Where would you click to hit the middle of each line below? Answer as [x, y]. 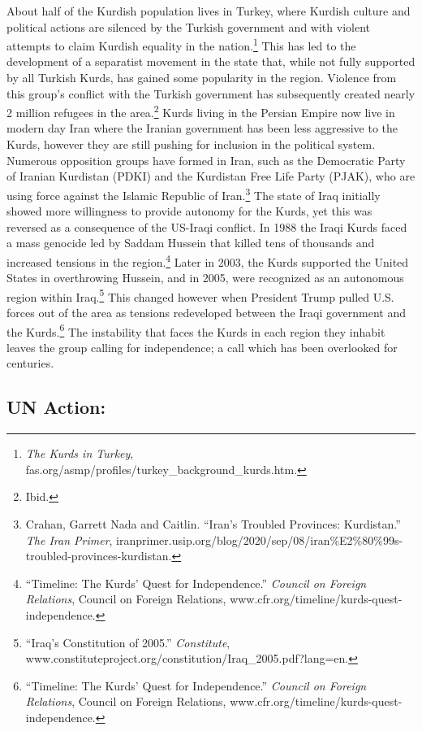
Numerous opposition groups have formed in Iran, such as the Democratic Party [206, 160]
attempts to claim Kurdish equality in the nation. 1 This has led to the [181, 44]
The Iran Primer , [69, 540]
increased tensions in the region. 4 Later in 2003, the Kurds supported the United [208, 260]
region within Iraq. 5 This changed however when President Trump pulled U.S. [200, 295]
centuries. [30, 363]
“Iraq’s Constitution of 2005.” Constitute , [128, 642]
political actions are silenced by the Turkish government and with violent [188, 26]
